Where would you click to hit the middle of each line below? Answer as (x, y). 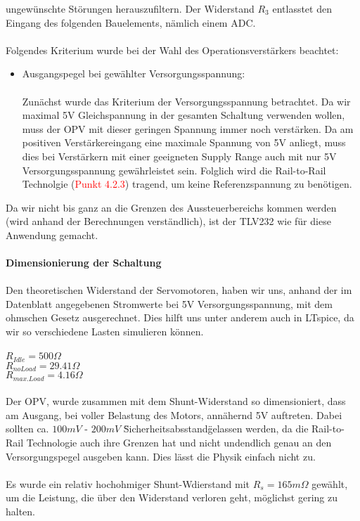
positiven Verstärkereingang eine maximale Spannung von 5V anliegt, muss (184, 142)
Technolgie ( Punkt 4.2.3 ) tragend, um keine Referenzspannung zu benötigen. (187, 184)
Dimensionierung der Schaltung (84, 263)
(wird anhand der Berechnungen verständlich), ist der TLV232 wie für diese (168, 221)
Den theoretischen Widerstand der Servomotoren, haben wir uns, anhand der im (179, 290)
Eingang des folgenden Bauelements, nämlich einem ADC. (131, 22)
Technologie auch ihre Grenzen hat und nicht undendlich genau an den (179, 442)
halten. (21, 511)
